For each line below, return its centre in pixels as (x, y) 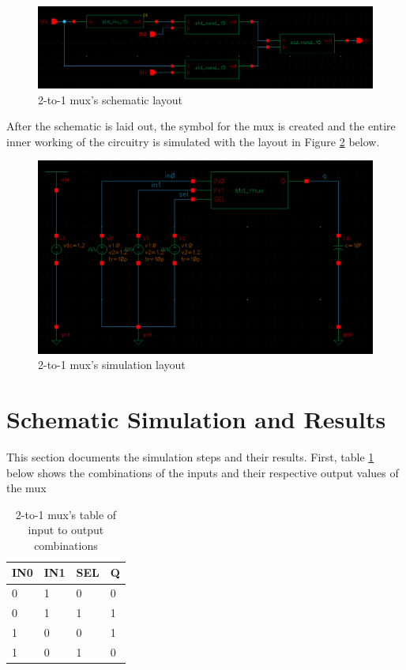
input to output (66, 530)
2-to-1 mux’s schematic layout (110, 99)
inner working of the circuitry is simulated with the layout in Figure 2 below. (193, 141)
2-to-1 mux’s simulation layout (112, 365)
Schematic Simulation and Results (196, 418)
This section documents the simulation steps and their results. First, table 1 (190, 456)
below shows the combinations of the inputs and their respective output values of (203, 472)
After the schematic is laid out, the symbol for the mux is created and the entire (201, 126)
